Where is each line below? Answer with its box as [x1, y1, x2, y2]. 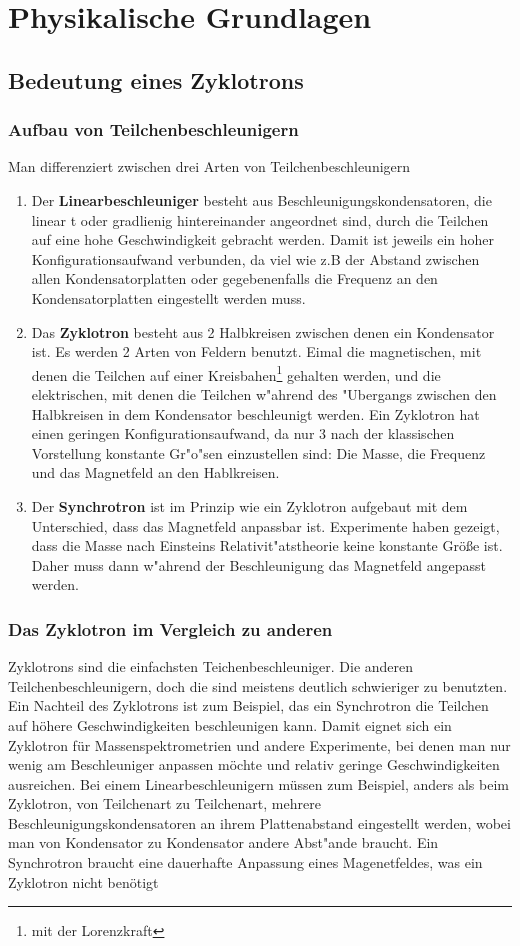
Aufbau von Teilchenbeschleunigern [8, 117, 299, 142]
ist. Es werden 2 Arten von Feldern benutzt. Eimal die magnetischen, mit [31, 341, 482, 362]
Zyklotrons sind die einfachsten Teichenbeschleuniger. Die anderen [8, 656, 414, 677]
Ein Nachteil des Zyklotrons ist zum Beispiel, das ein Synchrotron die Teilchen [8, 695, 489, 716]
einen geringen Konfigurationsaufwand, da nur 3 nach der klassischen [31, 423, 455, 444]
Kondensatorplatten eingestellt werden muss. [31, 287, 306, 308]
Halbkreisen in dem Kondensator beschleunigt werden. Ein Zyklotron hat [31, 403, 480, 424]
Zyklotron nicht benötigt [8, 871, 159, 892]
